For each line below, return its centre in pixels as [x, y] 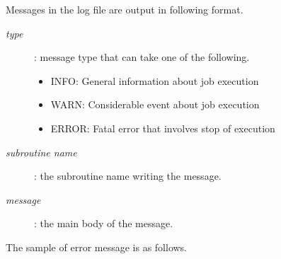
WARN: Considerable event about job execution [155, 104]
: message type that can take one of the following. [142, 57]
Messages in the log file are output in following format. [125, 9]
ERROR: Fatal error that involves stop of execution [163, 128]
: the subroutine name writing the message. [128, 176]
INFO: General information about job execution [155, 80]
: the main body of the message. [104, 223]
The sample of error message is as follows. [97, 247]
